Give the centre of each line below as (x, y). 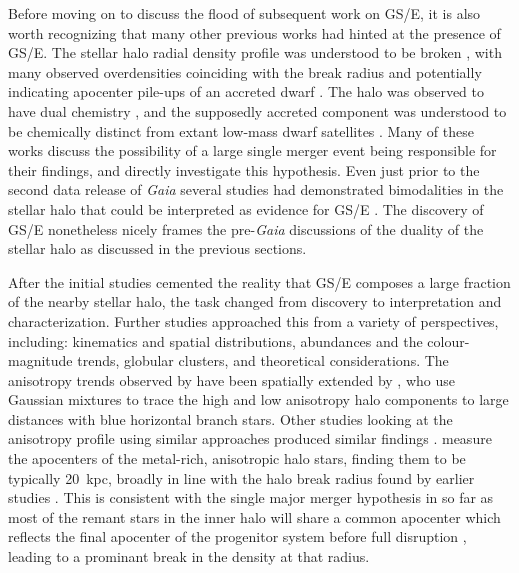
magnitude (40, 360)
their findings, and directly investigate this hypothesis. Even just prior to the (244, 169)
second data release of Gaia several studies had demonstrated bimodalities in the (256, 189)
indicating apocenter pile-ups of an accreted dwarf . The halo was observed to (246, 91)
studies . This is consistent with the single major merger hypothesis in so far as (251, 497)
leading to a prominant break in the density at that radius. (189, 556)
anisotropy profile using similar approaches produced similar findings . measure (250, 438)
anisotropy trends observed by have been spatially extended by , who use (231, 379)
